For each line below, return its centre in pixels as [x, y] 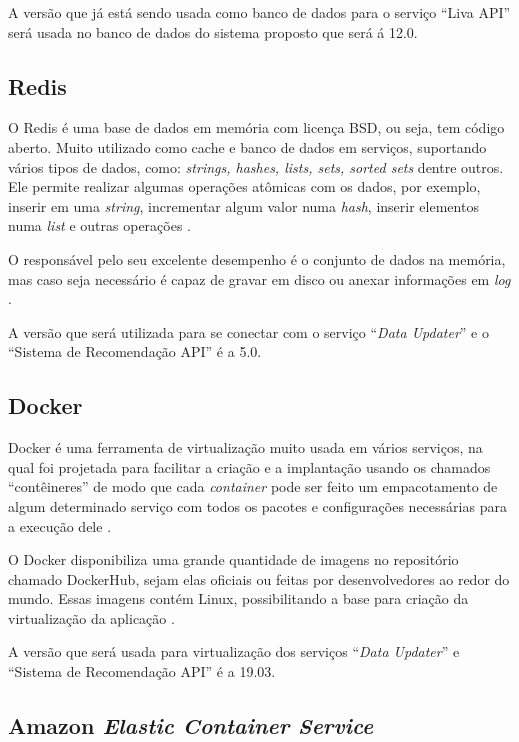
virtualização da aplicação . [91, 617]
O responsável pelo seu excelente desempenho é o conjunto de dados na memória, [257, 258]
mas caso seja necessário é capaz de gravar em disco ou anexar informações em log [259, 278]
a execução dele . [60, 525]
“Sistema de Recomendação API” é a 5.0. [135, 351]
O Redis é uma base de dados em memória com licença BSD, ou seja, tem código [256, 127]
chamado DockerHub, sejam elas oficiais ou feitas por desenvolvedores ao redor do [259, 578]
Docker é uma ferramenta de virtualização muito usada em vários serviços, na [245, 447]
